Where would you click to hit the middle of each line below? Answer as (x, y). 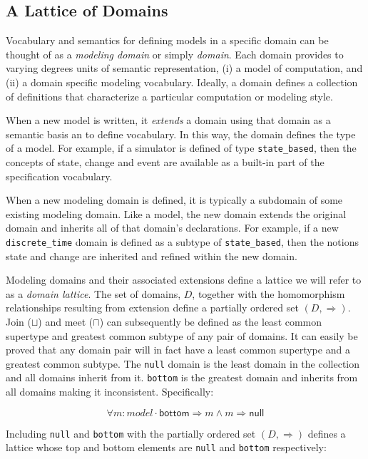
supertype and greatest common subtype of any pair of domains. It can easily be (182, 335)
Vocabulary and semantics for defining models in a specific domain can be (167, 40)
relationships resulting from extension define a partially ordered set (152, 308)
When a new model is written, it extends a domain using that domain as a (168, 120)
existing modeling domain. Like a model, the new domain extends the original (176, 213)
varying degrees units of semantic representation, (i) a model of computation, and (184, 68)
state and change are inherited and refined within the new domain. (152, 256)
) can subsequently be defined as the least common (211, 322)
